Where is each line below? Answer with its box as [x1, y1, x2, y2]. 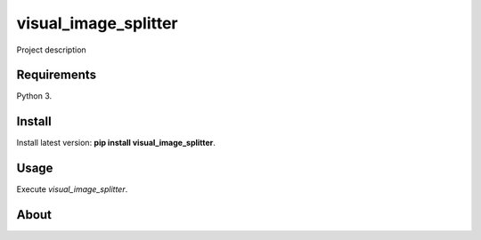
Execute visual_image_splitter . [16, 184, 128, 195]
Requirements [16, 68, 97, 83]
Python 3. [16, 91, 53, 101]
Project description [16, 44, 86, 55]
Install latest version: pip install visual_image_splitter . [16, 138, 216, 148]
